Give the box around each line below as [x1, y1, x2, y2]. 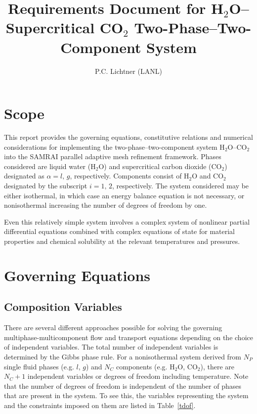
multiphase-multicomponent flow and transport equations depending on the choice [4, 332, 253, 342]
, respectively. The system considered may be [112, 180, 249, 190]
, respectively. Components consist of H [70, 171, 189, 181]
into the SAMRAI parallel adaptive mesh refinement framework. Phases [4, 151, 221, 162]
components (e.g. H [116, 361, 175, 371]
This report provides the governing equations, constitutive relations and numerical [4, 132, 253, 142]
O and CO [192, 171, 224, 181]
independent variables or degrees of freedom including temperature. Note [27, 371, 249, 381]
